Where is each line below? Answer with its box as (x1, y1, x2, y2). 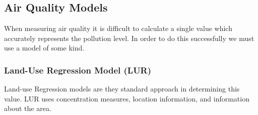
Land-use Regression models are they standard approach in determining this (4, 83, 240, 94)
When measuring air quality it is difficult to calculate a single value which (4, 23, 232, 33)
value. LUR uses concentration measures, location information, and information (4, 93, 249, 103)
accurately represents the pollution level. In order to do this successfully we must (4, 32, 254, 43)
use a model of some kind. (4, 42, 85, 53)
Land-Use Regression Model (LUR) (4, 63, 152, 76)
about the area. (4, 103, 51, 113)
